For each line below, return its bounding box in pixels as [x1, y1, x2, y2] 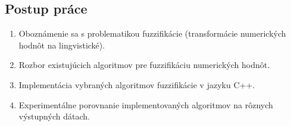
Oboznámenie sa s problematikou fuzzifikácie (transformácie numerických [18, 27, 286, 40]
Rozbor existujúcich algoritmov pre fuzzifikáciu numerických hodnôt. [18, 59, 270, 71]
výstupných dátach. [18, 110, 90, 122]
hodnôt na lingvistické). [18, 38, 105, 51]
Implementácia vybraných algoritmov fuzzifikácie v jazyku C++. [18, 78, 255, 91]
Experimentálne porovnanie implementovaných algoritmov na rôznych [18, 98, 273, 111]
